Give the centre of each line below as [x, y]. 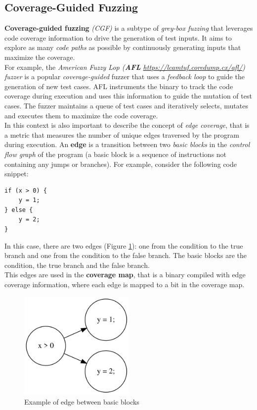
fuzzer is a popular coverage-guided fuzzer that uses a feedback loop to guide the [125, 77]
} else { [19, 210]
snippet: [17, 174]
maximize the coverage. [40, 57]
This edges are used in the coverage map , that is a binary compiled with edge [125, 275]
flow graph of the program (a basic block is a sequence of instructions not [116, 154]
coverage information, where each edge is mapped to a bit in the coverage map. [125, 284]
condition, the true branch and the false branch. [77, 265]
